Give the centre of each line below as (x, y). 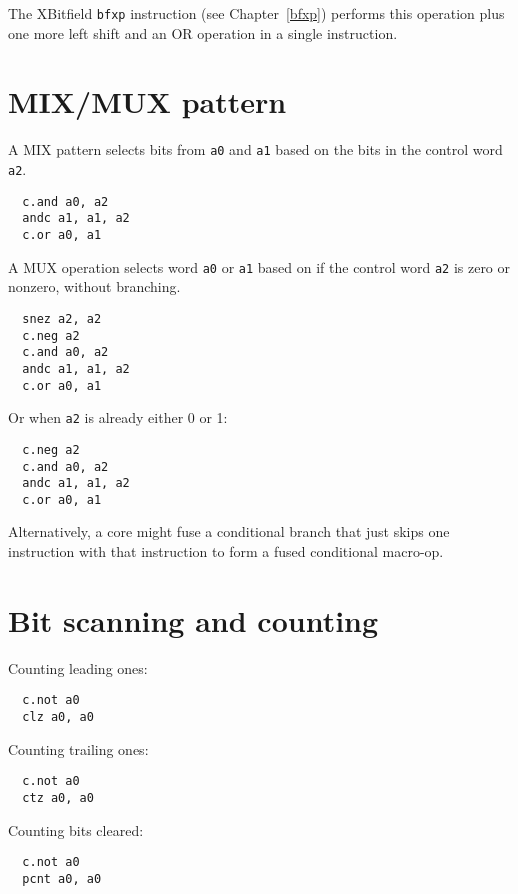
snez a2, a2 (62, 318)
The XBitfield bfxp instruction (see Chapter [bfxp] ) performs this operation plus (256, 13)
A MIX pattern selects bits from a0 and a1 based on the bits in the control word (255, 149)
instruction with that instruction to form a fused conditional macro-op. (226, 551)
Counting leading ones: (78, 667)
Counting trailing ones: (78, 748)
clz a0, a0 (58, 717)
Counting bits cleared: (76, 829)
